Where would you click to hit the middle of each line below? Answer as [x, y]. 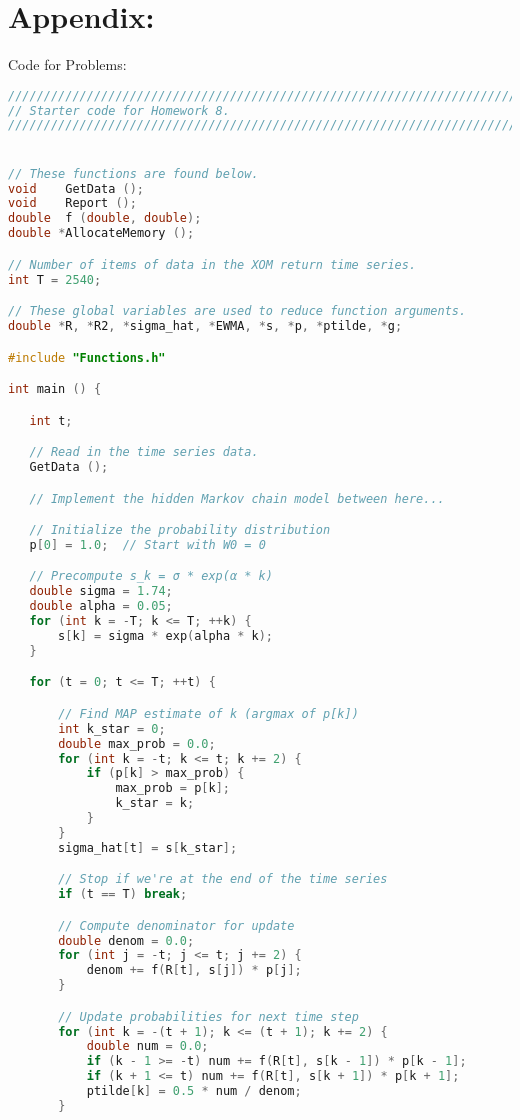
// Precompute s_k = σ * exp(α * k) [151, 576]
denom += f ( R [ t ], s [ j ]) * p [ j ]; [194, 970]
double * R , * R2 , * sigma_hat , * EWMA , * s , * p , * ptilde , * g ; [205, 325]
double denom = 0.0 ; [126, 940]
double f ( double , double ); [105, 218]
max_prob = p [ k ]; [172, 788]
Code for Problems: [67, 64]
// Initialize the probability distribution [180, 530]
